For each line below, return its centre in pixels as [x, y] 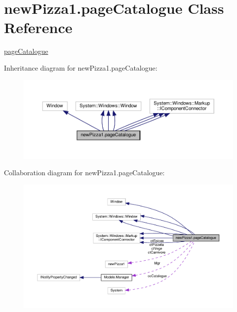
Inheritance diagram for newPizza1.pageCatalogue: [81, 67]
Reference [38, 27]
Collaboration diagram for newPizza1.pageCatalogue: [84, 173]
